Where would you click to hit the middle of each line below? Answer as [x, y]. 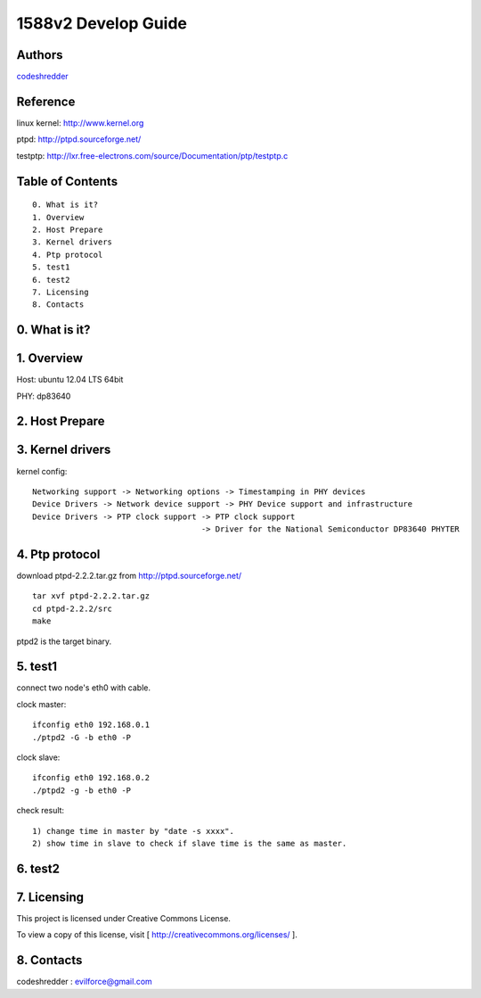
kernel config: [42, 471]
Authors [40, 55]
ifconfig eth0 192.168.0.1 [91, 725]
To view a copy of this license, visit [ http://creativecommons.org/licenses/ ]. [157, 935]
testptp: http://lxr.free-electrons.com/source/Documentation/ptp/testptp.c [152, 155]
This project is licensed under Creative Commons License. [124, 918]
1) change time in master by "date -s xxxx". [134, 831]
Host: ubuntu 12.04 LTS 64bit [70, 380]
